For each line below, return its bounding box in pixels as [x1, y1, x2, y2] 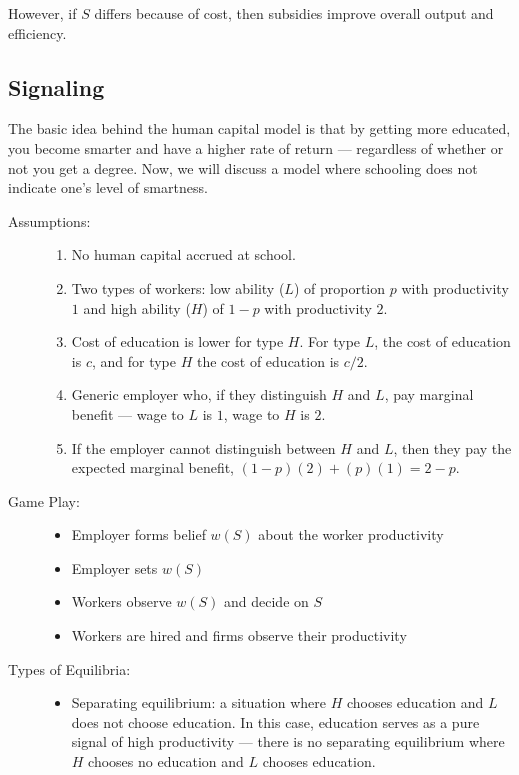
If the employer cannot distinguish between [71, 437, 336, 458]
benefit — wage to [71, 403, 184, 424]
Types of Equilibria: [8, 658, 131, 679]
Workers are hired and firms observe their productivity [71, 625, 407, 646]
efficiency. [8, 22, 67, 43]
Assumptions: [8, 210, 91, 231]
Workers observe [71, 591, 172, 612]
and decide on [224, 591, 309, 612]
